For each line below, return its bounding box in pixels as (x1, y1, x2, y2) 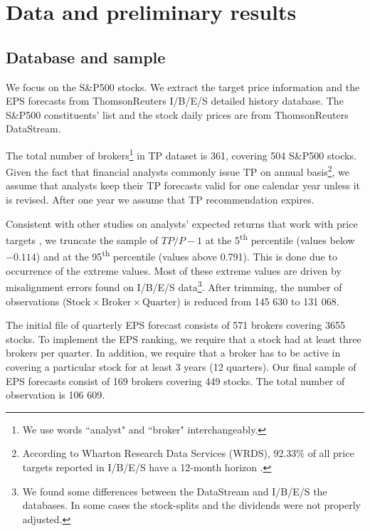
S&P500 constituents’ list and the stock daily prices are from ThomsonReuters (6, 107, 349, 122)
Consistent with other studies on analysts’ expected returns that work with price (6, 216, 358, 231)
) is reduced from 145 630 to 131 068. (176, 293, 339, 308)
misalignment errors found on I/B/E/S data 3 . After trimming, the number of (6, 278, 342, 294)
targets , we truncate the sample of (6, 232, 159, 247)
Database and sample (6, 46, 166, 68)
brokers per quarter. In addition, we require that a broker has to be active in (6, 345, 341, 360)
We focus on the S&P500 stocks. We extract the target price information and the (6, 79, 360, 94)
